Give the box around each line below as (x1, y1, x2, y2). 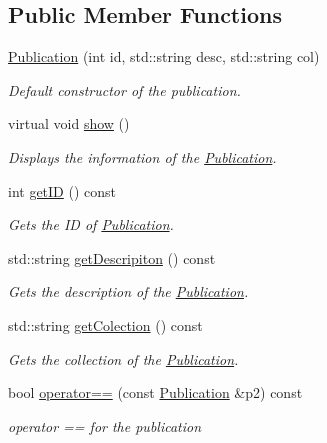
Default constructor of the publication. (8, 79, 241, 100)
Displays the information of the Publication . (8, 146, 277, 167)
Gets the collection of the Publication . (8, 348, 239, 369)
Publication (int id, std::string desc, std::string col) (8, 46, 320, 67)
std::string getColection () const (8, 314, 203, 335)
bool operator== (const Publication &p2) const (8, 382, 303, 403)
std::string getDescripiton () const (8, 247, 216, 268)
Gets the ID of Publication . (8, 214, 174, 235)
